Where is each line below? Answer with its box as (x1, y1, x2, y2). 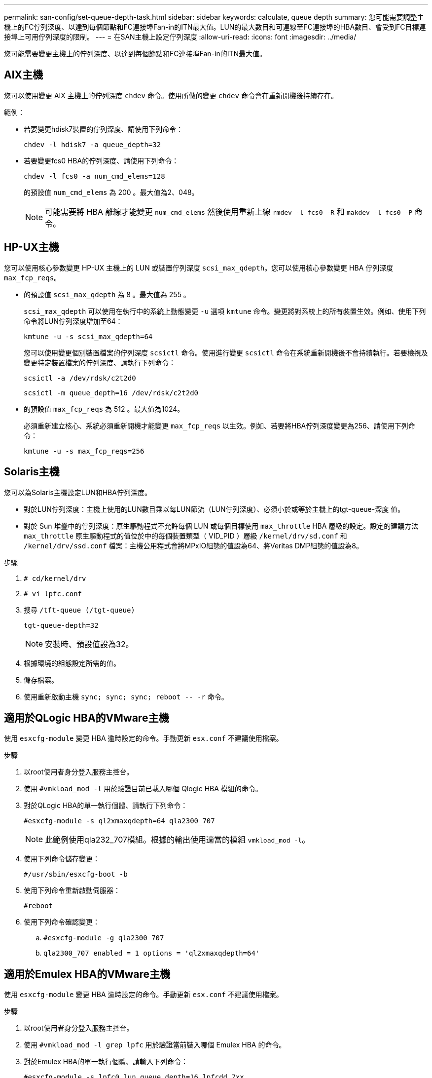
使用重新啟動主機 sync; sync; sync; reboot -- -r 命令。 (24, 692, 228, 701)
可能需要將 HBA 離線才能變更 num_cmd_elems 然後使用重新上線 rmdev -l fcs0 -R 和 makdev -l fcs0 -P (45, 206, 413, 217)
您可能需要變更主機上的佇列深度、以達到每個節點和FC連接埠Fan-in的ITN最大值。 (4, 49, 266, 58)
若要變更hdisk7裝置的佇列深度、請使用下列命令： (24, 124, 183, 133)
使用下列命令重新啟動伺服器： (24, 886, 120, 895)
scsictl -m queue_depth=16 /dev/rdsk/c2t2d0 (24, 388, 199, 397)
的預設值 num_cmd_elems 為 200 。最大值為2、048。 (24, 188, 199, 196)
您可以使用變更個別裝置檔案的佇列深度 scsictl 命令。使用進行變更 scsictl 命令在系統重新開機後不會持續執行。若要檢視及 (24, 348, 428, 357)
